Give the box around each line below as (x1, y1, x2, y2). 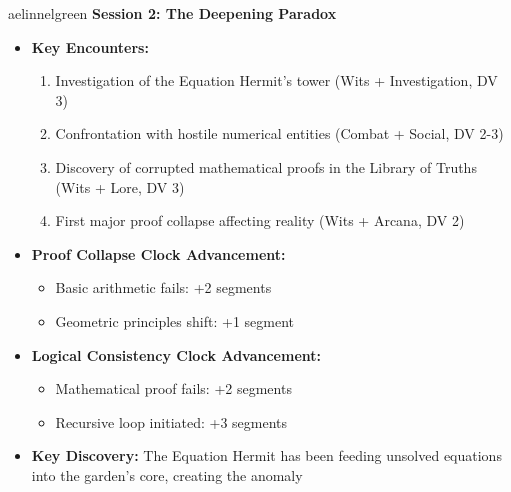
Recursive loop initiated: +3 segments (55, 411, 288, 432)
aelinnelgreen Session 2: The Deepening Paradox (8, 3, 337, 23)
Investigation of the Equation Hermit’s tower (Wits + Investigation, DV (55, 70, 498, 91)
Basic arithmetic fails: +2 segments (55, 277, 272, 298)
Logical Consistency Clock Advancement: (31, 344, 322, 365)
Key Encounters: (31, 36, 149, 57)
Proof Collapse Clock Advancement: (31, 243, 286, 264)
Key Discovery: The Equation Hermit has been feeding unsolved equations (31, 445, 502, 466)
